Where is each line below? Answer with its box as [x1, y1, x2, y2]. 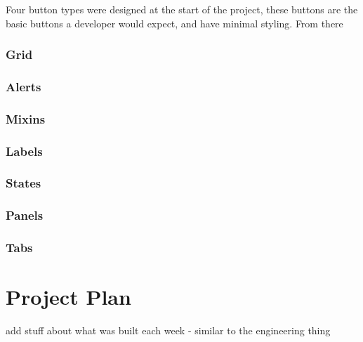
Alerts [6, 77, 41, 95]
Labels [6, 142, 43, 159]
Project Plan [6, 282, 131, 311]
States [6, 174, 41, 192]
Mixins [6, 110, 46, 127]
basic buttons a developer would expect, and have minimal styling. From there [6, 15, 343, 30]
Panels [6, 206, 44, 224]
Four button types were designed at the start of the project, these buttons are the [6, 2, 358, 16]
